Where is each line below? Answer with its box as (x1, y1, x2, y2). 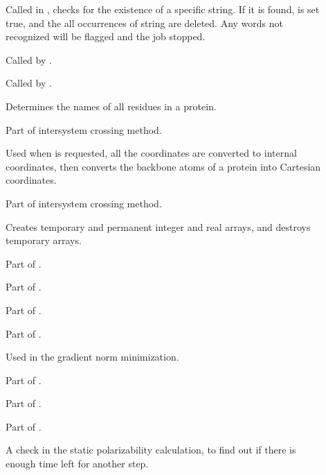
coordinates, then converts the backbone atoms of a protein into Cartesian (6, 159, 321, 173)
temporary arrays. (6, 233, 82, 248)
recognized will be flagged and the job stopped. (6, 29, 206, 44)
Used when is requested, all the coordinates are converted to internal (6, 146, 297, 160)
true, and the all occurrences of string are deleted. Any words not (6, 15, 284, 30)
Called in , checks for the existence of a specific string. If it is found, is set (6, 2, 320, 16)
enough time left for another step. (6, 456, 149, 471)
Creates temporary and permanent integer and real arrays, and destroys (6, 219, 311, 234)
